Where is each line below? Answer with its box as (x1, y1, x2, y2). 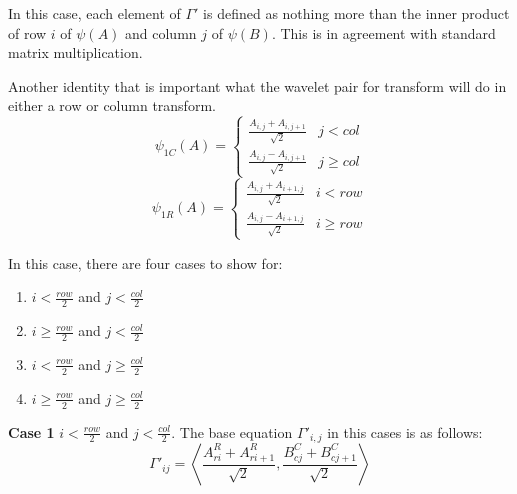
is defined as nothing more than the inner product (203, 3, 510, 23)
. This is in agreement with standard (271, 22, 496, 43)
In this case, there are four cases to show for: (8, 252, 283, 273)
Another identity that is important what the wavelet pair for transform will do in (8, 75, 507, 96)
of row (8, 22, 47, 43)
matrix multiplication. (8, 42, 143, 63)
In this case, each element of (8, 3, 181, 23)
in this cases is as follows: (327, 421, 483, 442)
